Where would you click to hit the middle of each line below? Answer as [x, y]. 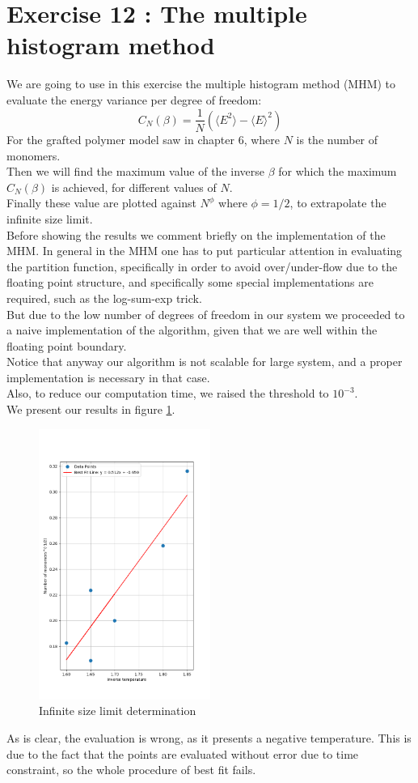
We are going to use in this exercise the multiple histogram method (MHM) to [201, 84]
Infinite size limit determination [118, 711]
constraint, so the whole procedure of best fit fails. [131, 770]
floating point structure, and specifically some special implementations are [190, 282]
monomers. [34, 155]
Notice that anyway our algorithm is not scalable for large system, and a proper [205, 362]
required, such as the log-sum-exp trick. [104, 298]
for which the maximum [338, 171]
